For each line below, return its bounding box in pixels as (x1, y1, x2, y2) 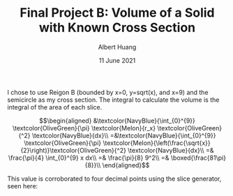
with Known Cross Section (38, 20, 196, 36)
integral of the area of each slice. (7, 103, 103, 111)
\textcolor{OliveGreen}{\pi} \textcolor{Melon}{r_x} (13, 123, 156, 132)
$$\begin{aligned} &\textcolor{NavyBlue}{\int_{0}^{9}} (39, 116, 195, 125)
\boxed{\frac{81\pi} (170, 153, 227, 162)
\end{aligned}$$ (102, 160, 150, 169)
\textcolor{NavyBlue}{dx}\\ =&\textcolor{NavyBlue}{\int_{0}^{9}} (31, 131, 216, 140)
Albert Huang (98, 43, 137, 51)
